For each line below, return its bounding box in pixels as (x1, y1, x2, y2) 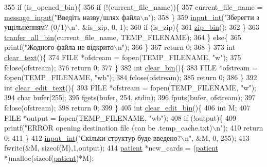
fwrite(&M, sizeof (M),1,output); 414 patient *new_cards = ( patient (4, 142, 219, 153)
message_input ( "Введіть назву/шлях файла (4, 11, 140, 22)
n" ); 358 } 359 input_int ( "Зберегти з (144, 11, 259, 22)
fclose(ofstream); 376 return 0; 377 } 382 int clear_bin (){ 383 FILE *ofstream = (4, 62, 258, 72)
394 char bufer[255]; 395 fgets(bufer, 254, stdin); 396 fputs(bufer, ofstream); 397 (4, 92, 256, 103)
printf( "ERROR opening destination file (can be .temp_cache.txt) (4, 122, 212, 133)
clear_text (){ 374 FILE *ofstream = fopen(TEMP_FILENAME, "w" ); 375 (4, 51, 241, 62)
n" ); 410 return (216, 122, 263, 133)
